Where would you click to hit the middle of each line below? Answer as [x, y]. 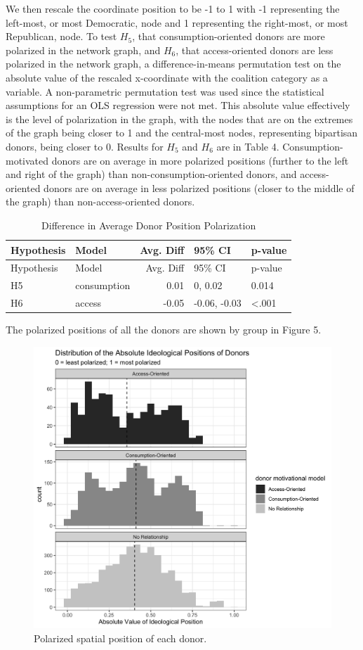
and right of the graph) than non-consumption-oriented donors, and [151, 174]
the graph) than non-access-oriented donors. [100, 202]
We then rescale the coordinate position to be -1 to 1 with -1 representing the [173, 8]
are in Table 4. [248, 146]
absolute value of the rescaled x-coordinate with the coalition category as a [167, 77]
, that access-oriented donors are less [255, 50]
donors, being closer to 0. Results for [85, 146]
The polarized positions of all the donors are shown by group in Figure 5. [164, 330]
